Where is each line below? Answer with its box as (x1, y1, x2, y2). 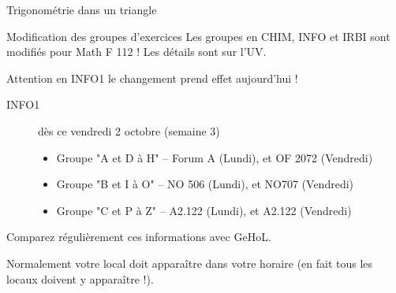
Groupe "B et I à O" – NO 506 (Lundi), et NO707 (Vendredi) (56, 176, 354, 192)
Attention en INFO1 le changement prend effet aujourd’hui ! (6, 69, 298, 86)
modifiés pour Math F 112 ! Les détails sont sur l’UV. (6, 43, 267, 60)
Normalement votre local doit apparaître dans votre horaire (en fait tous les (6, 254, 373, 271)
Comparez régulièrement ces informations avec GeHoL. (6, 228, 271, 245)
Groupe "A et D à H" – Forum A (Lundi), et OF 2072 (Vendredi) (56, 149, 373, 165)
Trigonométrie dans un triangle (6, 2, 157, 17)
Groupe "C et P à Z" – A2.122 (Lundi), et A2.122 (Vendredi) (56, 202, 352, 218)
